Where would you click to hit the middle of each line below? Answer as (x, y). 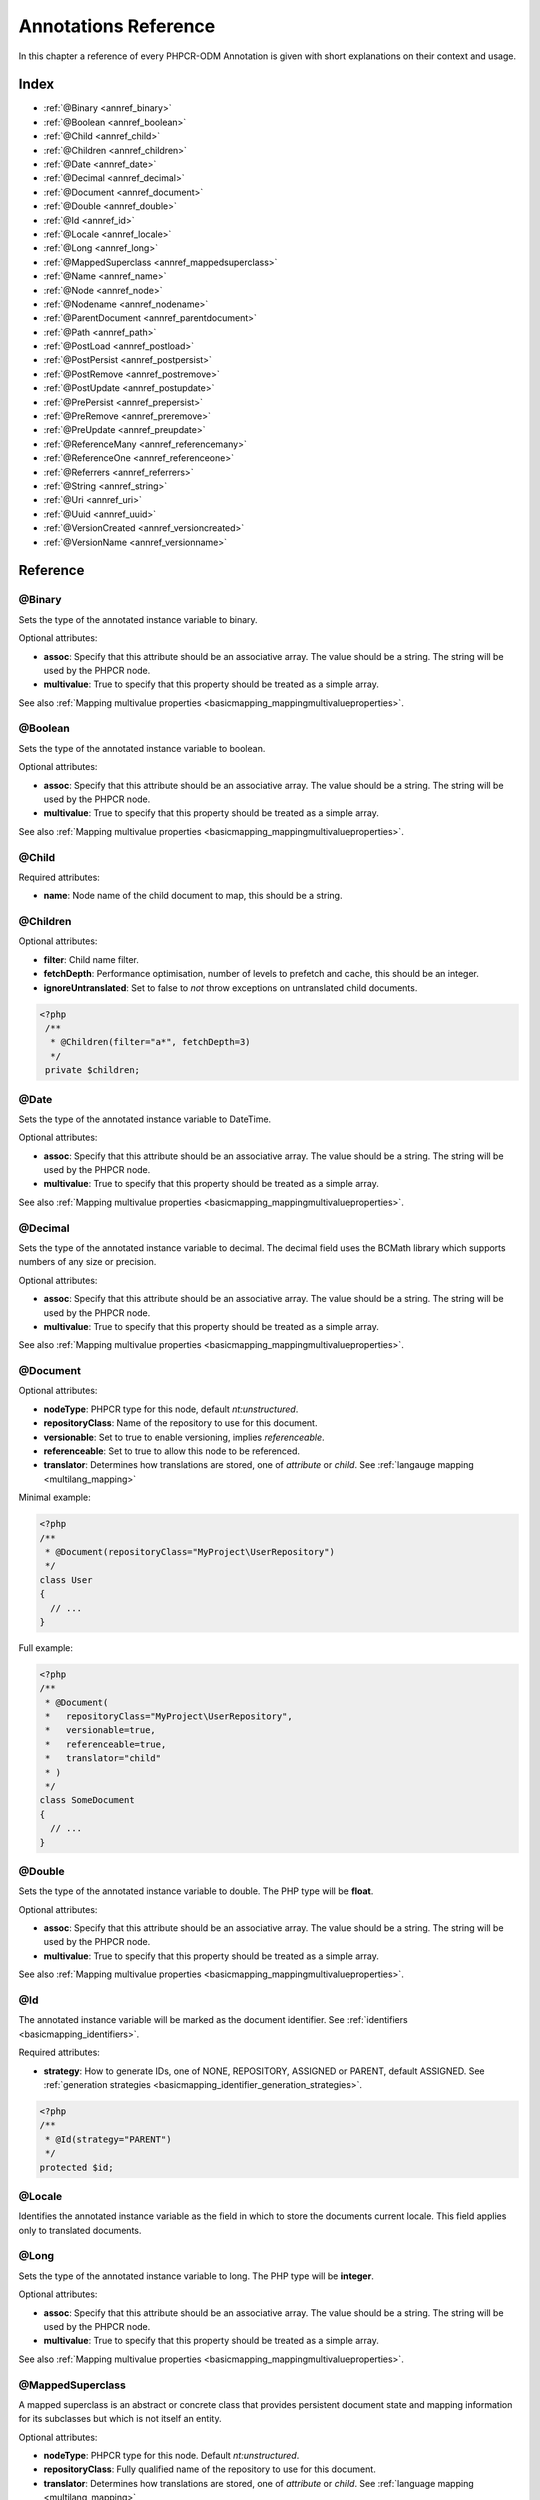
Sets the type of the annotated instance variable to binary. (138, 619)
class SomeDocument (87, 1800)
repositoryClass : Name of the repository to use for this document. (180, 1423)
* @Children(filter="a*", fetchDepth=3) (150, 1042)
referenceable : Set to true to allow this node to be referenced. (171, 1451)
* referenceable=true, (106, 1744)
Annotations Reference (117, 26)
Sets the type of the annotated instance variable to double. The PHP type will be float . (196, 1891)
